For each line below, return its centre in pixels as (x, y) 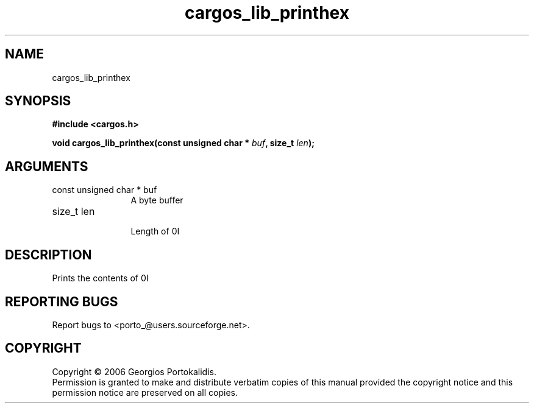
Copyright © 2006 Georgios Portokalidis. (134, 371)
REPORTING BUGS (62, 301)
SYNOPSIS (38, 101)
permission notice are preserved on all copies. (145, 392)
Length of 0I (155, 231)
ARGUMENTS (47, 166)
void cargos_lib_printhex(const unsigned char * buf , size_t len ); (183, 143)
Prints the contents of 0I (100, 278)
